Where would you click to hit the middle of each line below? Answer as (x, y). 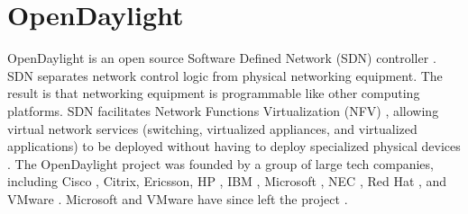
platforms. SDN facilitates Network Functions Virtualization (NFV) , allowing (223, 110)
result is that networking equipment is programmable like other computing (214, 93)
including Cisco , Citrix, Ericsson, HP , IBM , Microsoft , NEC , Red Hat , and (227, 181)
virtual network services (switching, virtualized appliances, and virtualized (212, 128)
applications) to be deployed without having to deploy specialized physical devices (234, 146)
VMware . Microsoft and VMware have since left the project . (178, 198)
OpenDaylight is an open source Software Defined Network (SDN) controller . (222, 58)
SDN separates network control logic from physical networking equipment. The (225, 75)
